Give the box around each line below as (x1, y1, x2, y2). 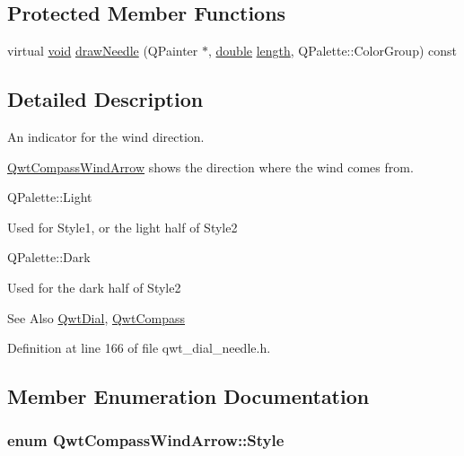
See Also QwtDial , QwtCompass (7, 308, 186, 327)
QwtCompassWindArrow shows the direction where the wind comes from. (7, 157, 414, 176)
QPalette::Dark (7, 248, 91, 267)
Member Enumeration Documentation (7, 382, 370, 410)
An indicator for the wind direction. (7, 127, 205, 145)
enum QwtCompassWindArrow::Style (7, 429, 285, 452)
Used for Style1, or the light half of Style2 (7, 217, 238, 236)
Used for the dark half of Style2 (7, 277, 181, 296)
